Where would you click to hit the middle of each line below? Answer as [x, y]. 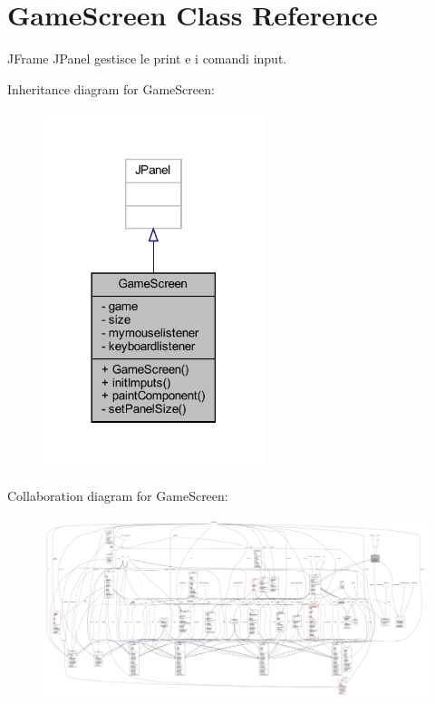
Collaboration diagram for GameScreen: [118, 496]
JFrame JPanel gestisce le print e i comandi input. [147, 59]
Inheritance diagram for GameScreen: [111, 88]
